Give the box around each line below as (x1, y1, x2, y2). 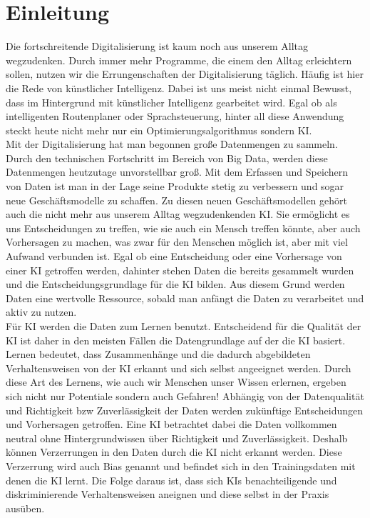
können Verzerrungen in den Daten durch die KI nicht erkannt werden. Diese (6, 444, 342, 459)
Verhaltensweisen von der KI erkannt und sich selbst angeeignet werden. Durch (6, 360, 351, 375)
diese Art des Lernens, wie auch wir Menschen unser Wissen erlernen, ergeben (6, 374, 346, 389)
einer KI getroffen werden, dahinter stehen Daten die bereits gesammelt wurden (6, 262, 354, 277)
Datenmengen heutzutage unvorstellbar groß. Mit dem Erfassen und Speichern (6, 164, 348, 179)
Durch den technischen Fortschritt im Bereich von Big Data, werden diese (6, 150, 328, 165)
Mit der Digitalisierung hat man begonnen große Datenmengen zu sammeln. (6, 136, 338, 151)
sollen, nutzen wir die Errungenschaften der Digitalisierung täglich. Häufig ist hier (6, 66, 364, 81)
